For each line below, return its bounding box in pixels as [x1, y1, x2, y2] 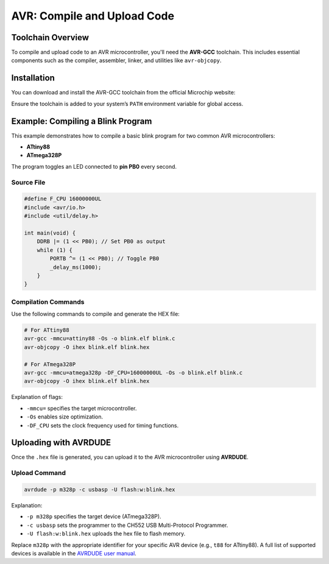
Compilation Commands [11, 297, 85, 306]
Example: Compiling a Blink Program [11, 116, 152, 126]
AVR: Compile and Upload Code [11, 9, 175, 23]
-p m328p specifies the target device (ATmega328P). [26, 513, 161, 520]
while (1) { [37, 247, 73, 253]
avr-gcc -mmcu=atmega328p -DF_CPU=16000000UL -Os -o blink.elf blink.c [24, 369, 243, 376]
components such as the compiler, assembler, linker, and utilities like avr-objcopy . [11, 57, 222, 64]
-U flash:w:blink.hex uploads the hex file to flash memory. [26, 530, 186, 537]
